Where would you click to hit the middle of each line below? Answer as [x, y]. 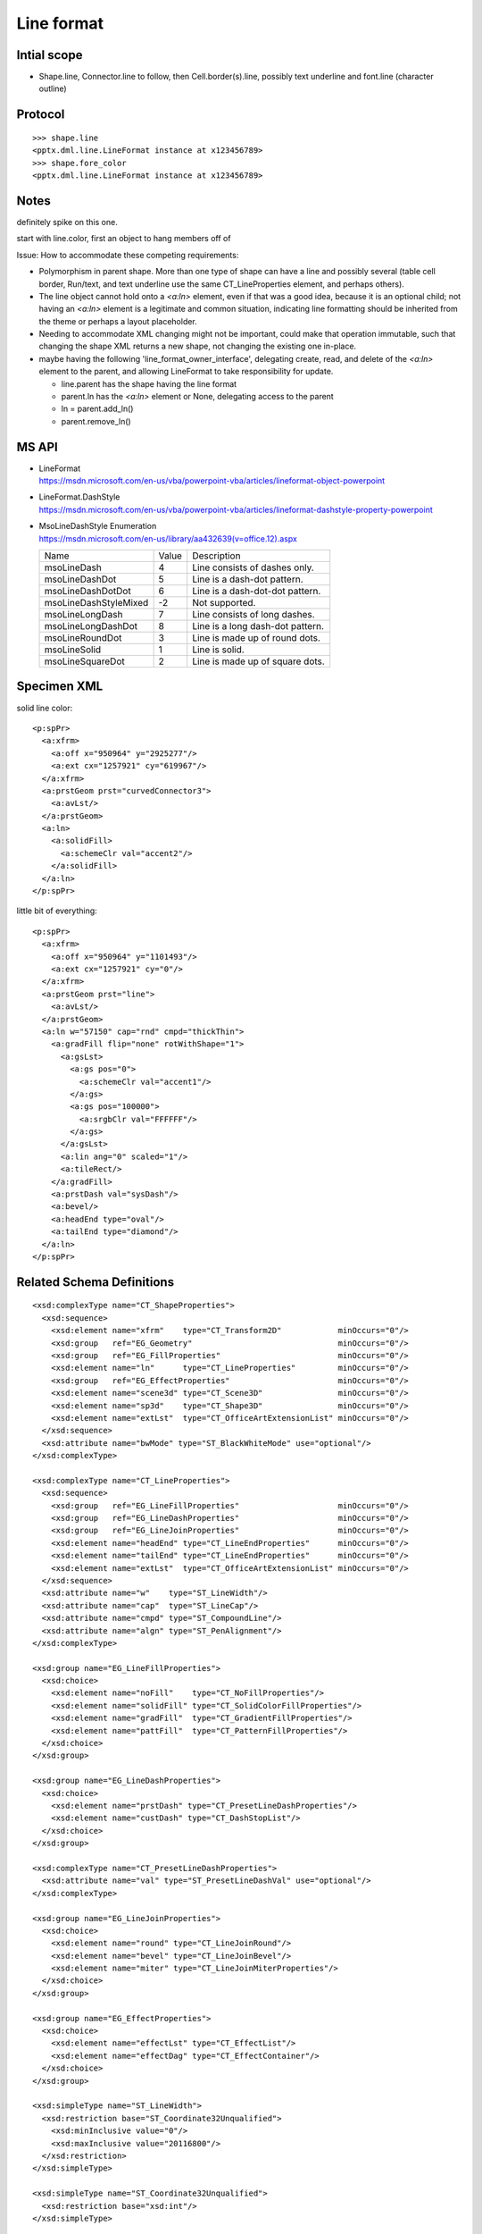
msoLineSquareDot [84, 661]
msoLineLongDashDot [91, 626]
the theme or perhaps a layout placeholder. [118, 321]
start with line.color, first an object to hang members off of [124, 239]
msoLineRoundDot [83, 638]
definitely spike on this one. [67, 222]
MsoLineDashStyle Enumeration [98, 526]
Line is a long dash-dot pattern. [258, 626]
